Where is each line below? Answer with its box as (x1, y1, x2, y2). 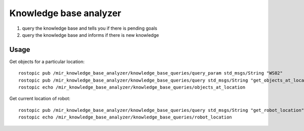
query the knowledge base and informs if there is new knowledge (22, 32, 159, 38)
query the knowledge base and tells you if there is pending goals (22, 25, 158, 31)
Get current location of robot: (9, 96, 70, 102)
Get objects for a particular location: (9, 58, 85, 64)
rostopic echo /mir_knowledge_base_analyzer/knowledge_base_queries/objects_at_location (18, 85, 246, 90)
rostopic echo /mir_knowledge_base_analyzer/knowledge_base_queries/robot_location (18, 114, 233, 120)
